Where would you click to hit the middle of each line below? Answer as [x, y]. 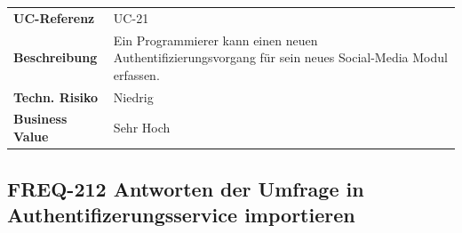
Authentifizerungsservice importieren [181, 214]
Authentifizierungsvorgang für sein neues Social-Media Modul [280, 57]
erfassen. [136, 74]
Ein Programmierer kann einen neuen [215, 40]
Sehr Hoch [142, 128]
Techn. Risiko [56, 96]
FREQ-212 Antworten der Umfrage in [186, 188]
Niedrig [133, 96]
